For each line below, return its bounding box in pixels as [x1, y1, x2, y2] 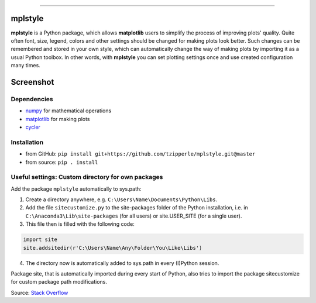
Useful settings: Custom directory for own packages [11, 173, 163, 181]
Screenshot [11, 77, 54, 87]
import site [23, 236, 58, 243]
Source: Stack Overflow [11, 289, 68, 296]
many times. [11, 62, 40, 69]
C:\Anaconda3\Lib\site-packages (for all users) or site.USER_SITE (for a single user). [25, 212, 242, 219]
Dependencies [11, 95, 54, 103]
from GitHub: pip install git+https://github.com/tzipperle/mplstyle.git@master [25, 150, 256, 157]
